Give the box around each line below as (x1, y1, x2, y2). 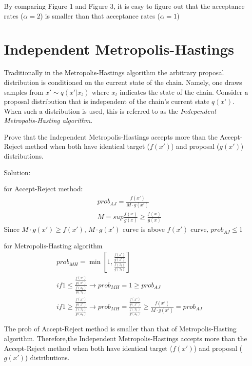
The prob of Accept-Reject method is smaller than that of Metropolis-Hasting (4, 324, 236, 334)
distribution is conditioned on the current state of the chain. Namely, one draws (4, 77, 242, 87)
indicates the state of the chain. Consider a (119, 86, 248, 97)
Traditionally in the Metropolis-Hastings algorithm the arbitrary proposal (4, 67, 224, 78)
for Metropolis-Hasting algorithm (4, 240, 103, 250)
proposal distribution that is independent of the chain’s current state (4, 96, 210, 106)
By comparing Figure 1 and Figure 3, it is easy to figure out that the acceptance (4, 1, 245, 11)
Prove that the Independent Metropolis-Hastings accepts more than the (4, 131, 218, 142)
